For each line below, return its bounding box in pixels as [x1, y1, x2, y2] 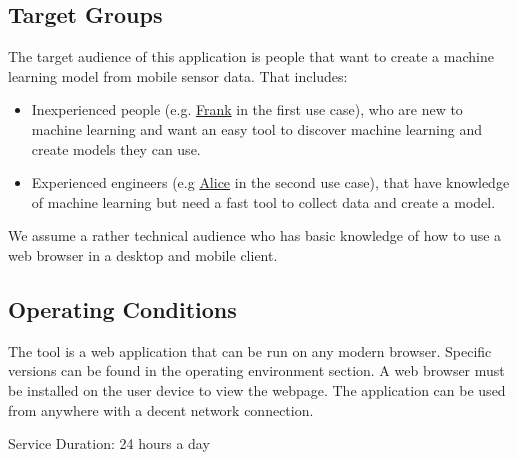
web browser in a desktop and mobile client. [8, 244, 278, 265]
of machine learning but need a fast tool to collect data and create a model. [31, 191, 496, 212]
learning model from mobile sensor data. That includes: [8, 65, 348, 86]
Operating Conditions [8, 293, 237, 324]
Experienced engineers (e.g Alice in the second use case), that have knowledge [31, 172, 510, 193]
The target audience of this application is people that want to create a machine [8, 46, 494, 67]
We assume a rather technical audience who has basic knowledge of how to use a [8, 225, 502, 246]
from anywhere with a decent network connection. [8, 399, 314, 420]
